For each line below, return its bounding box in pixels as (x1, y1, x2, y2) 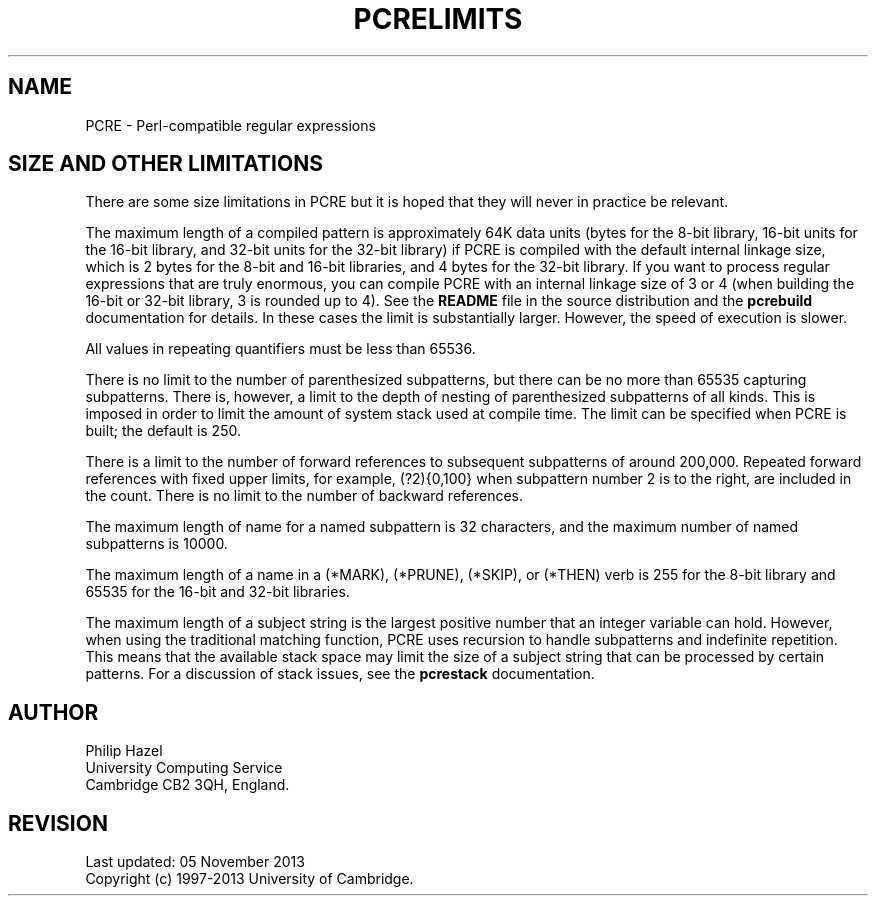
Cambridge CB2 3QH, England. (85, 776, 290, 794)
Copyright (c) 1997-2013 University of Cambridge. (85, 870, 414, 888)
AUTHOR (8, 699, 99, 725)
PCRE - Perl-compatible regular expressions (85, 116, 376, 134)
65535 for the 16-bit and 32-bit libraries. (85, 583, 350, 601)
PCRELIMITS (353, 2, 523, 36)
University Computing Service (85, 759, 283, 777)
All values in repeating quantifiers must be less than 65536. (85, 340, 476, 358)
